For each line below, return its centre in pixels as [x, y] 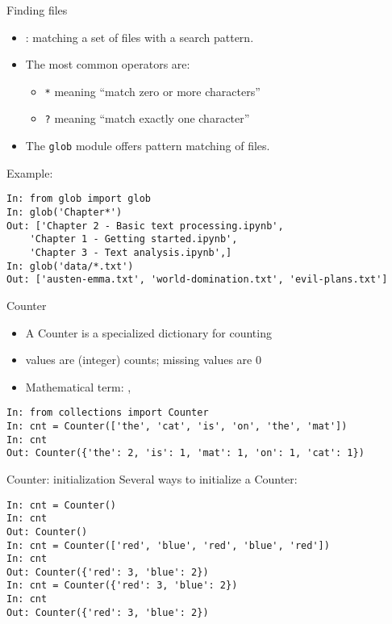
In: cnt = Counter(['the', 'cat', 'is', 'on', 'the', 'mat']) [177, 426]
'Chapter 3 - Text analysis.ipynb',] [131, 252]
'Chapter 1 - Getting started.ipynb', [133, 239]
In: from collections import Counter [108, 413]
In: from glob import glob [79, 199]
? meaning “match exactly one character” [147, 118]
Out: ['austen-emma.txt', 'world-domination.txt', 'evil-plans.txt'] [197, 280]
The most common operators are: [108, 64]
